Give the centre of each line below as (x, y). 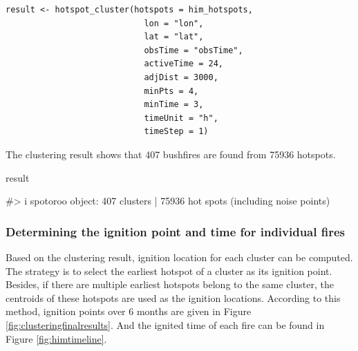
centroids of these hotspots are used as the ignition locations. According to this (173, 297)
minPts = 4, (171, 91)
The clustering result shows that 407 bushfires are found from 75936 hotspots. (171, 154)
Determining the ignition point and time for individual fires (176, 231)
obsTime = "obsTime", (194, 50)
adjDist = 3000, (181, 77)
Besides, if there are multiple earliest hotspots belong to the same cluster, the (170, 284)
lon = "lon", (174, 23)
